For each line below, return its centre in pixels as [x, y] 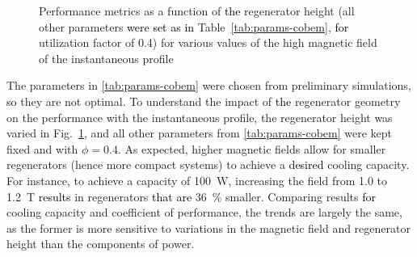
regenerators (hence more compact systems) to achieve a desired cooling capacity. [208, 164]
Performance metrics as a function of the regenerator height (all [197, 11]
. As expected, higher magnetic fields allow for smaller [252, 148]
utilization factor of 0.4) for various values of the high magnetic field [208, 42]
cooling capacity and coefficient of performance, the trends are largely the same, [204, 212]
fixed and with [42, 148]
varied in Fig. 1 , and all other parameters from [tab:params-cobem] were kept [200, 133]
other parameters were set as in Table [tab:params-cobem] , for [194, 26]
